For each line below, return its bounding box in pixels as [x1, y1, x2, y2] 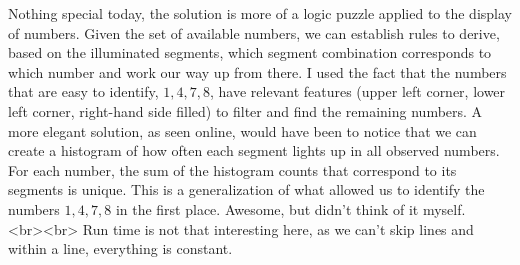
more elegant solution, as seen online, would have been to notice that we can [8, 120, 477, 141]
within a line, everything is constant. [8, 238, 233, 259]
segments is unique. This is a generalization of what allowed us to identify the [8, 179, 485, 200]
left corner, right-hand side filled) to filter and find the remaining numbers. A [8, 100, 483, 121]
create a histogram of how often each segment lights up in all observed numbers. [8, 140, 500, 161]
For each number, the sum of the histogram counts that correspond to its [8, 159, 457, 180]
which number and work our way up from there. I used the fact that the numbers [8, 61, 507, 82]
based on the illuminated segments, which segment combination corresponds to [8, 42, 492, 63]
